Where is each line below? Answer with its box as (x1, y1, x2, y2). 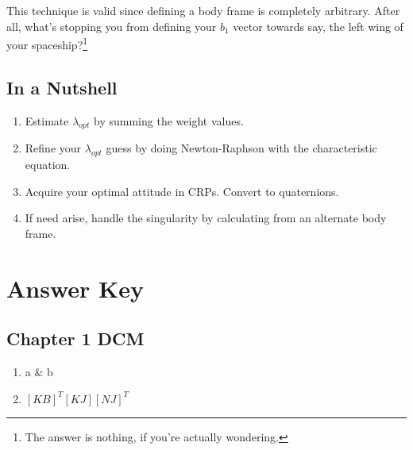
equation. (25, 156, 71, 173)
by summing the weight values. (94, 112, 244, 129)
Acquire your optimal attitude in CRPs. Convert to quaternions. (25, 183, 339, 199)
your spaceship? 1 (6, 34, 88, 52)
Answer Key (6, 271, 145, 304)
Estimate (25, 112, 69, 129)
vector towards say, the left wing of (233, 17, 403, 34)
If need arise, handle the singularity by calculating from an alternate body (25, 210, 387, 226)
